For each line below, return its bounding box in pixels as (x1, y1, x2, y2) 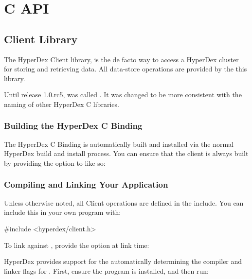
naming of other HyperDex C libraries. (4, 99, 119, 109)
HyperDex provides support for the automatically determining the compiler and (4, 256, 242, 266)
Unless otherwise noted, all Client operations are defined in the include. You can (4, 197, 244, 208)
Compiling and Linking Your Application (4, 178, 168, 191)
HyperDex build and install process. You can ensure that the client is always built (4, 148, 249, 158)
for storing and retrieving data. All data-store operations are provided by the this (4, 64, 247, 74)
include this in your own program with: (4, 207, 121, 217)
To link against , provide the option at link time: (4, 240, 149, 250)
